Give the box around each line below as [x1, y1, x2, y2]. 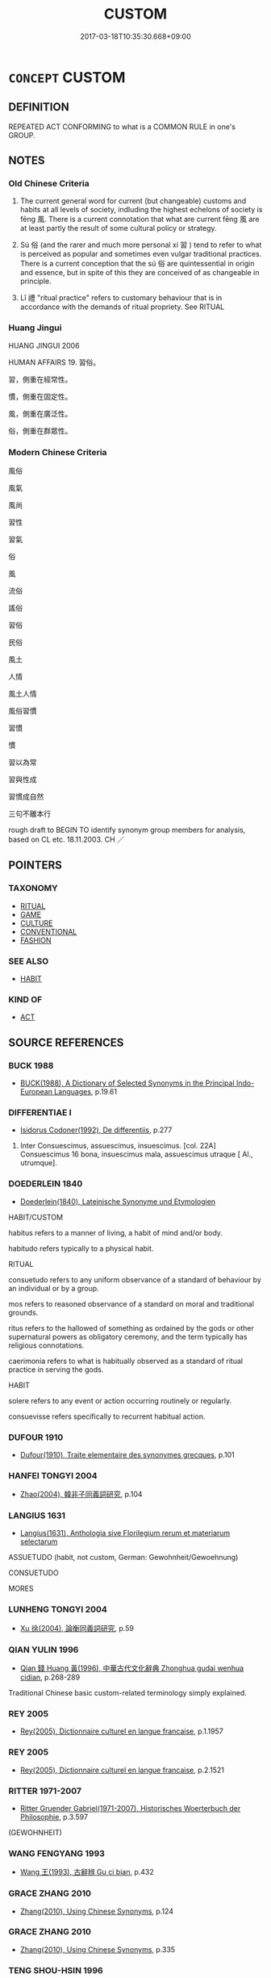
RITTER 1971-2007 [8, 1785, 82, 1796]
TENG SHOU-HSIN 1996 [8, 1964, 103, 1976]
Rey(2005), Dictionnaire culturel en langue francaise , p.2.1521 [19, 1765, 224, 1775]
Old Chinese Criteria [8, 178, 90, 190]
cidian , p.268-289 [19, 1672, 81, 1683]
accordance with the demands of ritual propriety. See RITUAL [19, 302, 225, 312]
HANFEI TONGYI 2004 [8, 1470, 98, 1481]
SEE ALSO [8, 956, 49, 967]
